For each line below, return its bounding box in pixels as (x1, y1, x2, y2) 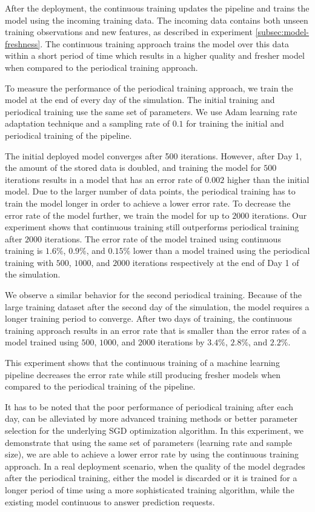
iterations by (157, 336, 205, 348)
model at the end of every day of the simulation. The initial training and (5, 93, 275, 106)
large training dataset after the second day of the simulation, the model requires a (5, 300, 310, 313)
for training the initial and (186, 117, 284, 130)
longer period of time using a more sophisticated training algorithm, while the (5, 483, 294, 496)
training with (5, 256, 54, 268)
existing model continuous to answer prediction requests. (5, 495, 215, 508)
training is (5, 244, 43, 257)
